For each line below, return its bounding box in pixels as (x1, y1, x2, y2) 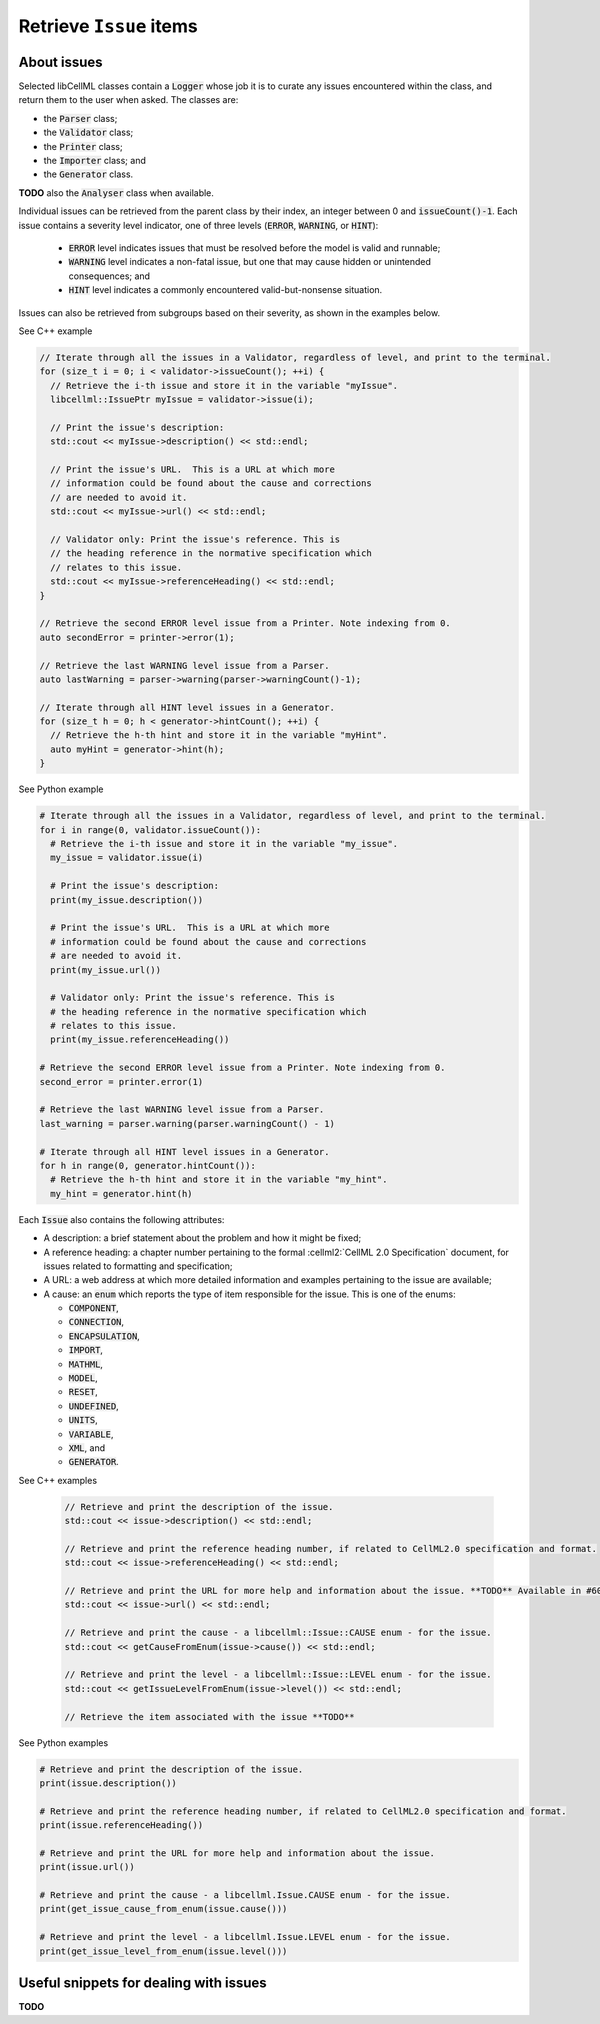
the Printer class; (43, 140, 124, 152)
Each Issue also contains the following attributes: (18, 1213, 225, 1225)
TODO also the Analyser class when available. (18, 186, 215, 199)
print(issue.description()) (39, 1777, 177, 1789)
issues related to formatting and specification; (43, 1260, 233, 1272)
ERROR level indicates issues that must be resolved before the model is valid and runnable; (68, 241, 441, 254)
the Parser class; (43, 112, 118, 124)
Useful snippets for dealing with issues (18, 1975, 267, 1992)
